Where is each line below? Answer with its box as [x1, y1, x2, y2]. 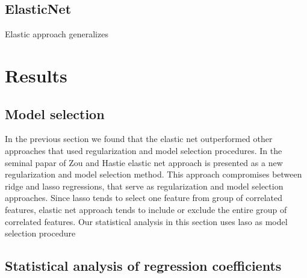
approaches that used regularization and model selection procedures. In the [5, 144, 282, 156]
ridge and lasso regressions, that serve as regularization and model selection [5, 179, 284, 192]
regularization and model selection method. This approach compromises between [5, 168, 302, 181]
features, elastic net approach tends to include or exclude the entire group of [5, 203, 287, 215]
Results [5, 63, 67, 87]
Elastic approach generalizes [5, 28, 108, 40]
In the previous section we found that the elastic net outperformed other [5, 132, 273, 145]
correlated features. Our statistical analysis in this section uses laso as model [5, 215, 288, 227]
